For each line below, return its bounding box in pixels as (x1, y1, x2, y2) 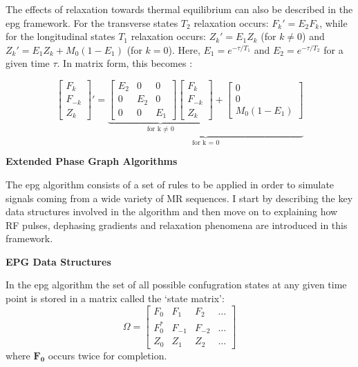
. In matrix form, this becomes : (57, 56, 193, 70)
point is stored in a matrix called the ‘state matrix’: (6, 291, 225, 306)
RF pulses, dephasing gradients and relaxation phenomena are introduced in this (6, 217, 348, 232)
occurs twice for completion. (48, 348, 167, 362)
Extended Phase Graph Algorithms (6, 154, 178, 168)
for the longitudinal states (6, 29, 115, 43)
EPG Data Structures (6, 254, 111, 268)
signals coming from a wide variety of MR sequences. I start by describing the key (6, 190, 353, 205)
